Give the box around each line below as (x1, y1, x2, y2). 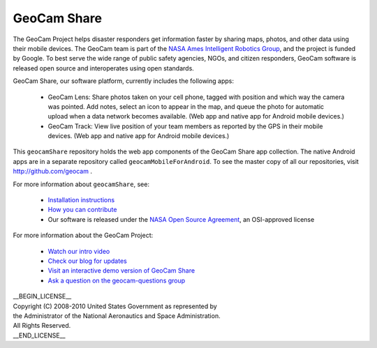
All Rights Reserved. (13, 321, 71, 330)
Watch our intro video (47, 247, 110, 255)
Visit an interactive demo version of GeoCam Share (47, 266, 195, 275)
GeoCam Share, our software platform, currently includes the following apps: (13, 77, 234, 85)
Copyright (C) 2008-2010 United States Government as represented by (13, 302, 218, 310)
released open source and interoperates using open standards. (13, 63, 195, 73)
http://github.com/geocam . (13, 167, 92, 176)
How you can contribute (47, 206, 117, 214)
